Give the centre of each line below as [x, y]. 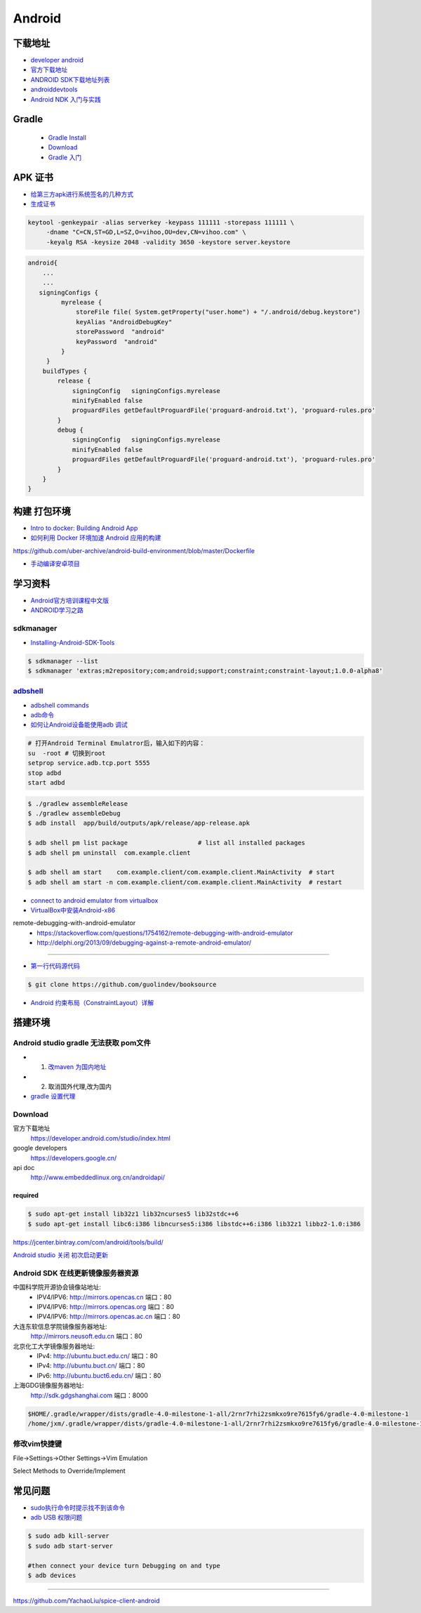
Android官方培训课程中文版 [69, 601]
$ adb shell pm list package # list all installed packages [166, 843]
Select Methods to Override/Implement [69, 1471]
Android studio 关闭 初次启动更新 [61, 1255]
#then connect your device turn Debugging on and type [124, 1566]
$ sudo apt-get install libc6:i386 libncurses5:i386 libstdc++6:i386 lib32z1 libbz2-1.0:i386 [194, 1224]
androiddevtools [54, 89]
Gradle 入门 [65, 157]
